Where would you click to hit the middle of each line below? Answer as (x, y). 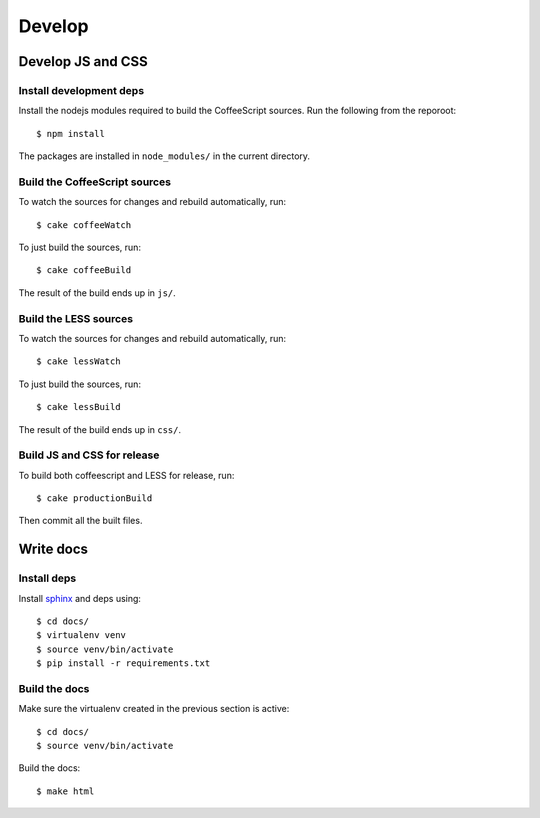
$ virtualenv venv (81, 635)
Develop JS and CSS (83, 61)
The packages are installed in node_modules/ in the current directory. (164, 156)
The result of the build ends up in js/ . (97, 292)
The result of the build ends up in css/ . (100, 429)
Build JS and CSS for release (89, 455)
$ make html (65, 791)
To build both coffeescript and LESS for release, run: (126, 475)
